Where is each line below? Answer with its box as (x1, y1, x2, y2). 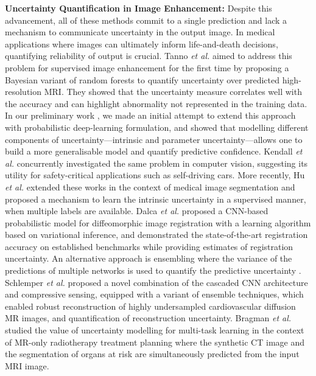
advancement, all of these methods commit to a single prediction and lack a (5, 13, 287, 26)
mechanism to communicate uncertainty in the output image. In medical (5, 26, 275, 38)
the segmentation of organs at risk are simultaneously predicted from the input (5, 347, 300, 360)
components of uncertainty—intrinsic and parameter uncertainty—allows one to (5, 133, 303, 145)
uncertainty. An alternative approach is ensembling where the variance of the (5, 252, 292, 265)
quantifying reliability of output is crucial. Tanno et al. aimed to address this (5, 49, 292, 62)
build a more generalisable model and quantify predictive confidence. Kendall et (5, 145, 303, 158)
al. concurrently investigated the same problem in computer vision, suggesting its (5, 156, 308, 169)
